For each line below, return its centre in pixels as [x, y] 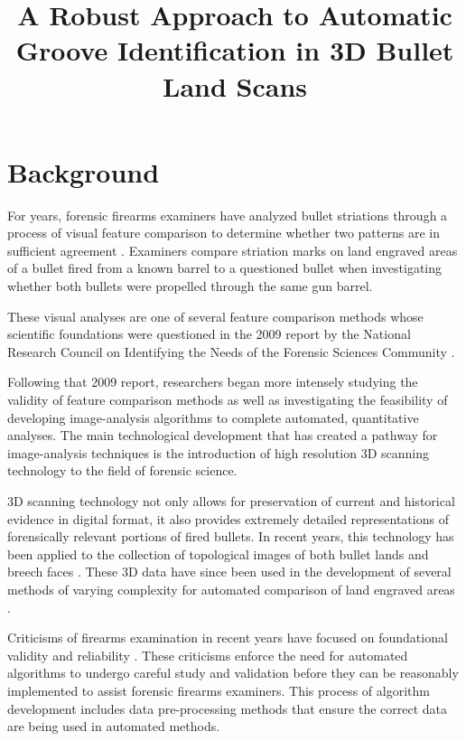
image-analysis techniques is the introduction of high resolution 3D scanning [219, 452]
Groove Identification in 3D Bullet [235, 50]
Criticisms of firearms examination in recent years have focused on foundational [228, 638]
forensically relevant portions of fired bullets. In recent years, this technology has [231, 536]
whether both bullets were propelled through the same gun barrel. [190, 286]
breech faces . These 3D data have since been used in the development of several [229, 572]
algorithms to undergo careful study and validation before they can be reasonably [233, 673]
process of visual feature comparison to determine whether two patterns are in [224, 233]
